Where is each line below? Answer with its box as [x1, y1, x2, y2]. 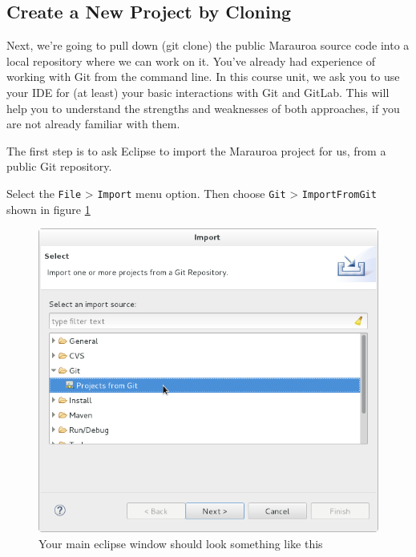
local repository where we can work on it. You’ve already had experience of [6, 52, 375, 69]
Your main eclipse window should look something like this [38, 535, 323, 551]
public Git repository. [6, 158, 112, 175]
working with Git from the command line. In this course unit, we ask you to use [6, 68, 400, 85]
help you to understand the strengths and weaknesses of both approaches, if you [6, 99, 400, 116]
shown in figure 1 [6, 200, 91, 217]
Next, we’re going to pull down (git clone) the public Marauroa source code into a [6, 37, 410, 54]
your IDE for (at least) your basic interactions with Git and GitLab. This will [6, 83, 390, 100]
